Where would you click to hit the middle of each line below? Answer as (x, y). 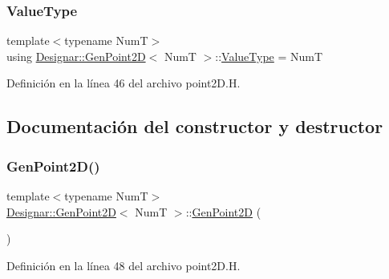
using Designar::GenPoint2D (76, 56)
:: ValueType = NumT (269, 56)
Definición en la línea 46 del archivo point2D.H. (124, 83)
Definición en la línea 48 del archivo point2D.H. (124, 265)
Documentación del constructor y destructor (195, 126)
